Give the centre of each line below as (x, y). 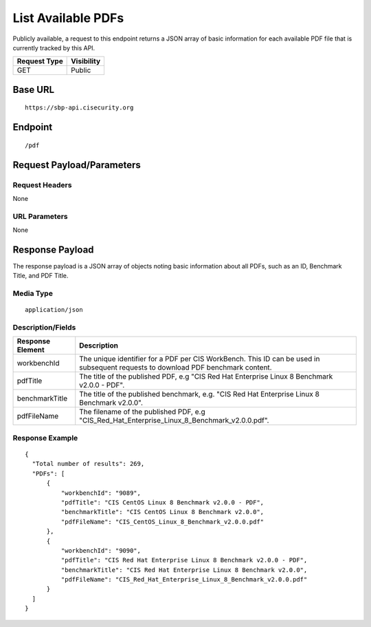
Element (31, 350)
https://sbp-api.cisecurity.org (79, 108)
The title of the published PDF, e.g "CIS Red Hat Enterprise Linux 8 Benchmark (206, 376)
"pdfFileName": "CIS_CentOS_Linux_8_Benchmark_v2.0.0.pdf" (162, 522)
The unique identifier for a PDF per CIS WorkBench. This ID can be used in (200, 359)
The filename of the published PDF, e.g (142, 412)
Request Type (40, 61)
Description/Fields (44, 328)
